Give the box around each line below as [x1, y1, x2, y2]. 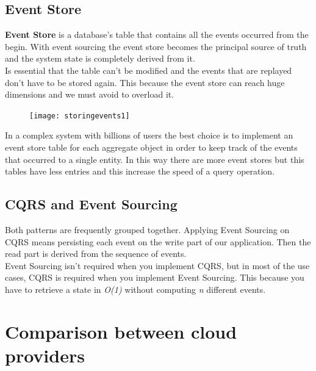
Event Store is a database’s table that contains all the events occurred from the [5, 28, 309, 41]
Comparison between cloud [5, 319, 237, 344]
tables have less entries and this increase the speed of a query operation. [5, 165, 275, 178]
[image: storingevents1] [29, 111, 130, 120]
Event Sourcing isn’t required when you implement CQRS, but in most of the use [5, 259, 310, 272]
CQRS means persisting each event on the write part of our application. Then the [5, 235, 311, 248]
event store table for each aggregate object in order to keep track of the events [5, 141, 298, 154]
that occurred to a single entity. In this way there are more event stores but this [5, 153, 304, 165]
